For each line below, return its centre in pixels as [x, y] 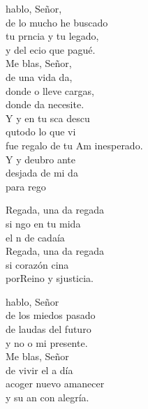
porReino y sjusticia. [50, 278]
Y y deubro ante [40, 159]
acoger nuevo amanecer [55, 384]
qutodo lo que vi [41, 132]
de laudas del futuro [49, 329]
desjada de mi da [42, 173]
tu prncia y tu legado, [52, 36]
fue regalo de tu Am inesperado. [74, 145]
